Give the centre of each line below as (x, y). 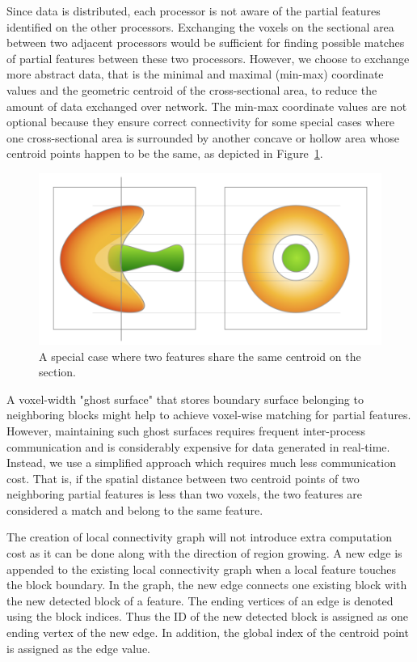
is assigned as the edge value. (78, 648)
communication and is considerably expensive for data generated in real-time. (198, 446)
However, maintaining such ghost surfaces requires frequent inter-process (186, 430)
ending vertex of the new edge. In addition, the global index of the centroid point (208, 632)
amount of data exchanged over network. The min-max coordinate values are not (207, 106)
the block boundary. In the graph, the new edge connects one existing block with (207, 585)
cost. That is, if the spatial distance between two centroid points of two (183, 478)
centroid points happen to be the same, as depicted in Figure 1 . (165, 153)
